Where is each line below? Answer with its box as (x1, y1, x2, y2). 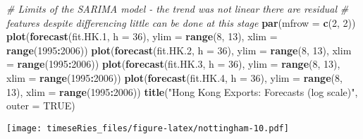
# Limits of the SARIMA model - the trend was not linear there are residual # (6, 1, 349, 16)
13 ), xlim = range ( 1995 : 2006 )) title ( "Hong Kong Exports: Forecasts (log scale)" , (6, 84, 358, 99)
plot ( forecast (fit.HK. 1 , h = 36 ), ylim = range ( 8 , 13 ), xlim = (6, 29, 278, 44)
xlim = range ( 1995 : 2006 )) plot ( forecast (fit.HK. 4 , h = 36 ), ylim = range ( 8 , (6, 70, 343, 85)
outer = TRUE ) (6, 98, 75, 113)
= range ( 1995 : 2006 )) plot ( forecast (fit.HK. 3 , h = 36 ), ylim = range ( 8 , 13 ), (6, 56, 340, 71)
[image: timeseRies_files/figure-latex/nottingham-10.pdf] (6, 123, 289, 133)
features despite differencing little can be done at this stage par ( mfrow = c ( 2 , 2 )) (6, 15, 356, 30)
